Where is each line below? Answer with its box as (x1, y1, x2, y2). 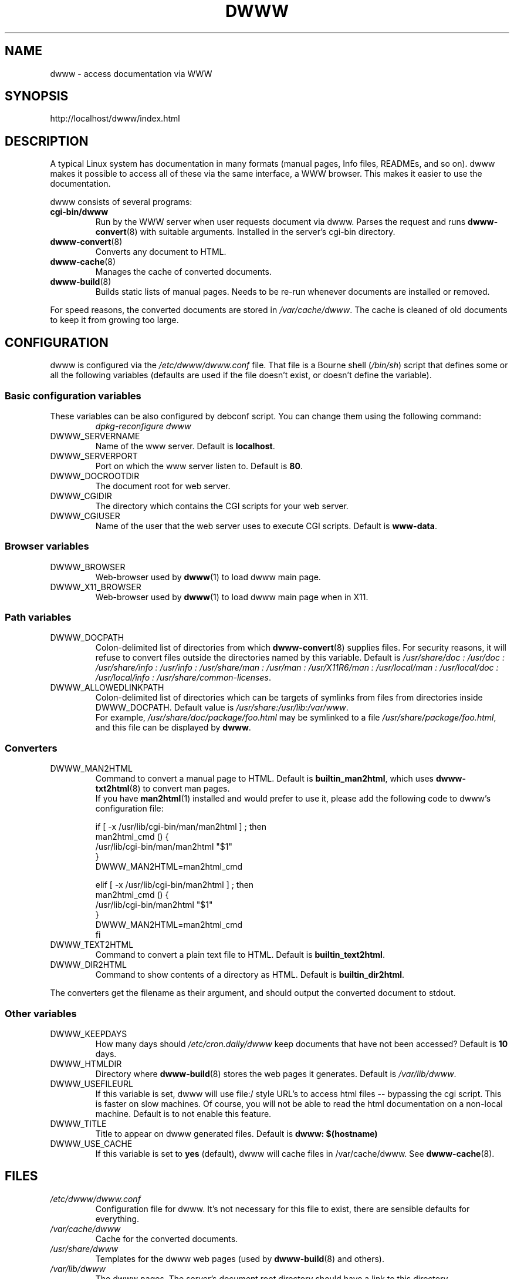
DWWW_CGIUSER (50, 510, 120, 521)
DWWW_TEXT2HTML (50, 940, 134, 950)
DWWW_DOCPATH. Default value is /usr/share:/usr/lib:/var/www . (95, 702, 349, 713)
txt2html (95, 783, 130, 794)
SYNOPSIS (5, 89, 69, 104)
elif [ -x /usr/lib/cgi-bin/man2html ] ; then (95, 880, 254, 890)
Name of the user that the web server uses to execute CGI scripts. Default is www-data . (95, 520, 437, 531)
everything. (95, 1213, 140, 1224)
